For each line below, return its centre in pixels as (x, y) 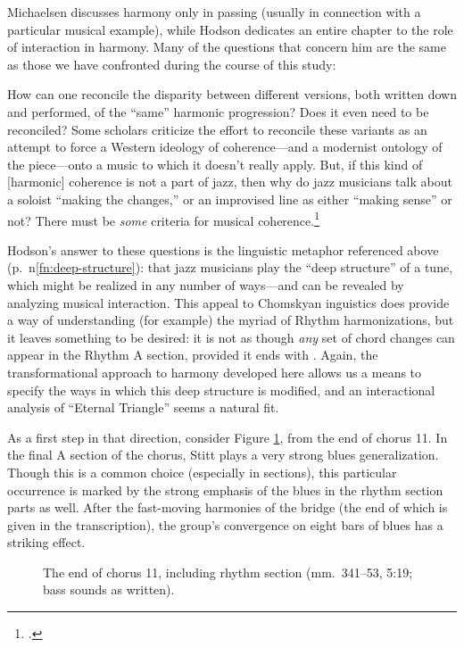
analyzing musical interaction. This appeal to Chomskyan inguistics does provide (228, 302)
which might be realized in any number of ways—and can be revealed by (206, 284)
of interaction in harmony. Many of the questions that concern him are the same (227, 47)
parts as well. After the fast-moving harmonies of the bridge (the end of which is (228, 507)
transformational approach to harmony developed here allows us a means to (215, 372)
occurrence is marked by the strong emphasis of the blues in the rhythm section (225, 489)
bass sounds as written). (109, 589)
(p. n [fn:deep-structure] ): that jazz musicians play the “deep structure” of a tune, (230, 267)
